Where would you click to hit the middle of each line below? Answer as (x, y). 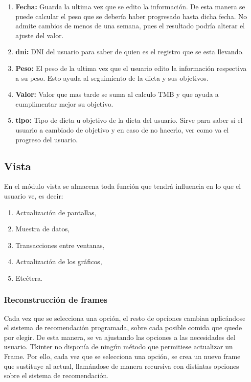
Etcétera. (29, 278)
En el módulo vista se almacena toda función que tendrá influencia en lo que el (123, 186)
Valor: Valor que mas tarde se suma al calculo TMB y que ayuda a (117, 94)
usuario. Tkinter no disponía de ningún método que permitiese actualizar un (118, 347)
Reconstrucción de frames (56, 300)
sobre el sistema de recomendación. (57, 375)
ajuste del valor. (39, 35)
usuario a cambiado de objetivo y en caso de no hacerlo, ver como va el (122, 129)
